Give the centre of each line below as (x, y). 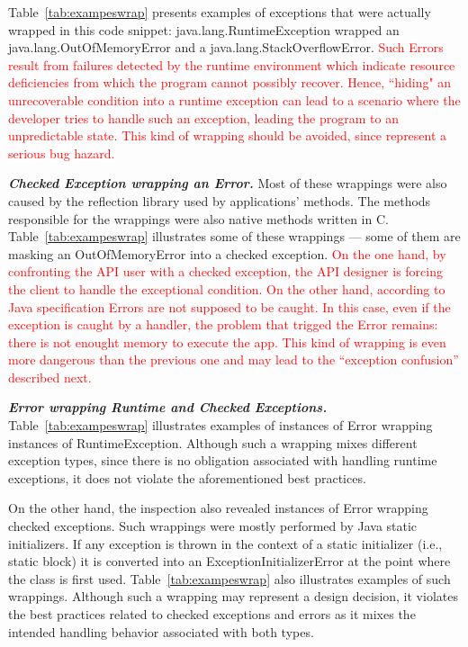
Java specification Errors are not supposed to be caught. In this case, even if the (229, 306)
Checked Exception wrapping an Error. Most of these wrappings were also (228, 183)
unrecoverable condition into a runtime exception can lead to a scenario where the (234, 99)
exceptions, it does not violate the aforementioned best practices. (187, 477)
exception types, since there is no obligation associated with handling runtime (223, 460)
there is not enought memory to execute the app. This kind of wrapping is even (227, 341)
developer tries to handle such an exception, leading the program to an (203, 117)
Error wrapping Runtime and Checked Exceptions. (168, 407)
